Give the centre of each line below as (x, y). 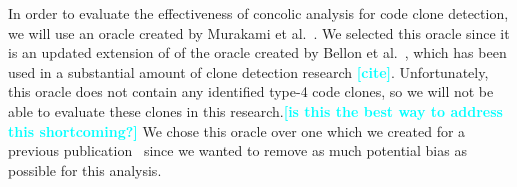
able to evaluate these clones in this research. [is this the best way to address (255, 110)
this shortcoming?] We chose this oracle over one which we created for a (237, 130)
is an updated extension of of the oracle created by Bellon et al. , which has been (257, 52)
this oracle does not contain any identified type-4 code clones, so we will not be (251, 91)
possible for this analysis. (85, 169)
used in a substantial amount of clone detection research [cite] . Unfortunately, (248, 71)
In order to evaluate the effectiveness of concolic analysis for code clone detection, (258, 13)
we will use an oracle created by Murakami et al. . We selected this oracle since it (259, 32)
